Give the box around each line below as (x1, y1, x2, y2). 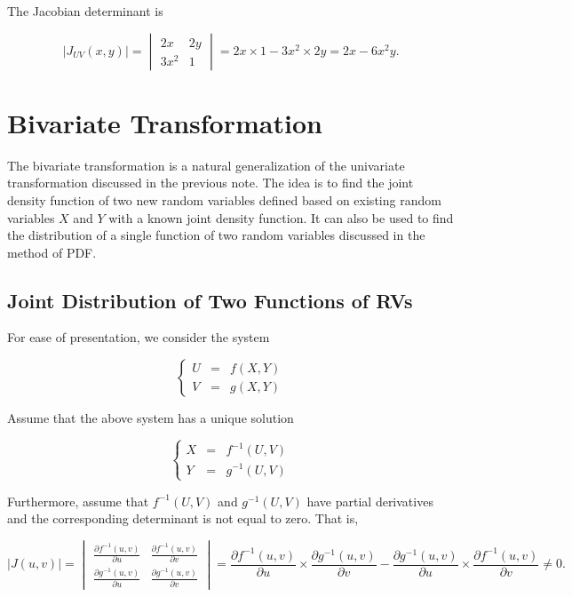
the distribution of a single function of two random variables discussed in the (7, 226, 425, 244)
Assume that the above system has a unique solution (7, 409, 294, 427)
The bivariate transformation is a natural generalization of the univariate (7, 155, 405, 174)
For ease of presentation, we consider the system (7, 328, 270, 346)
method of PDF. (7, 243, 97, 261)
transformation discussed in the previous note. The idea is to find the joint (7, 173, 414, 192)
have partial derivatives (306, 491, 433, 510)
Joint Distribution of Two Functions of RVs (7, 286, 413, 314)
